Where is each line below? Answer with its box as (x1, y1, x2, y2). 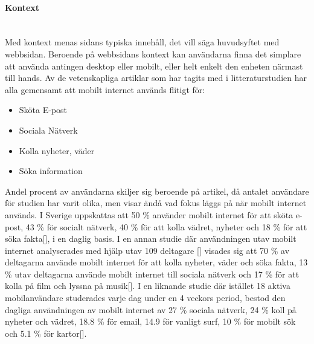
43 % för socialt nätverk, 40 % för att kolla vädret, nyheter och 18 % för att (25, 220, 307, 233)
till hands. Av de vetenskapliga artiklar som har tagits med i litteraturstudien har (5, 71, 307, 84)
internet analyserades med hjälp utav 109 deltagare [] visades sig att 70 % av (5, 244, 290, 256)
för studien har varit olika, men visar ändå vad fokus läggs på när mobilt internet (5, 196, 307, 209)
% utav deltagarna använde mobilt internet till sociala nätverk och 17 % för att (5, 267, 300, 280)
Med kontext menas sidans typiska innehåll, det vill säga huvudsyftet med (5, 36, 280, 48)
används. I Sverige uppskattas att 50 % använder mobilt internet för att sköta (5, 208, 293, 221)
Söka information (19, 164, 83, 177)
